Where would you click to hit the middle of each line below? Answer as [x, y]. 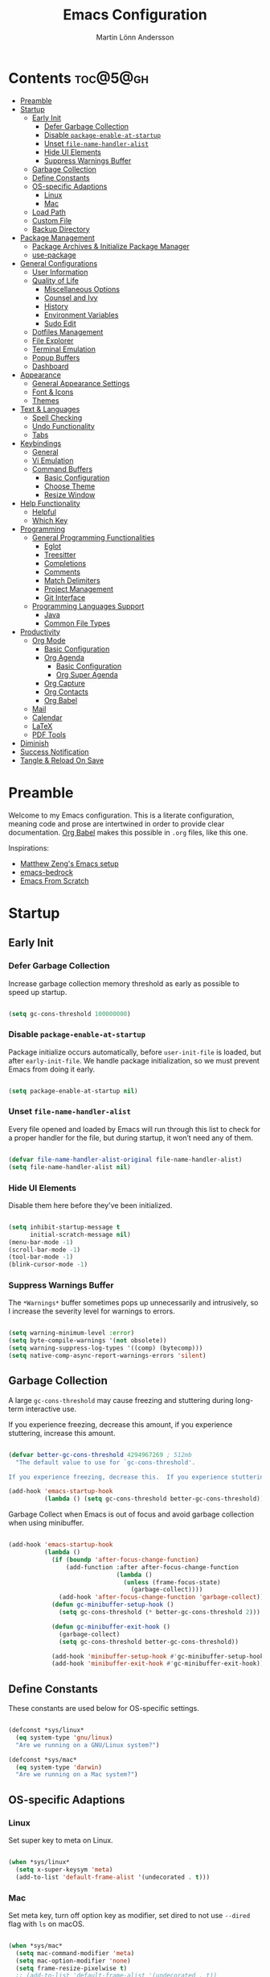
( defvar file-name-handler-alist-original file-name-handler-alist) [125, 1159]
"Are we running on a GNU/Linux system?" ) [88, 1745]
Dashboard [50, 366]
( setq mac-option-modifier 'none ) [73, 1961]
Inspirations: [29, 847]
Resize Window [70, 494]
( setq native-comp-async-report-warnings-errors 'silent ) [107, 1356]
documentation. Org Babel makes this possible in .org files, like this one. [128, 832]
